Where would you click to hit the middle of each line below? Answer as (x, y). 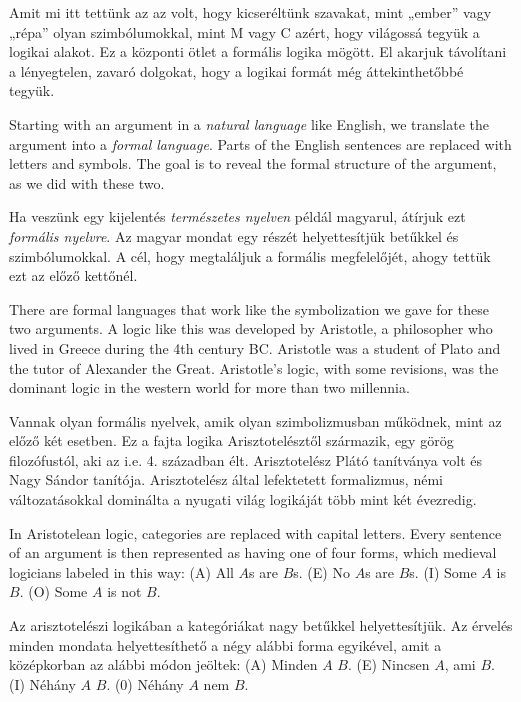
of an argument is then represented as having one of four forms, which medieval (253, 552)
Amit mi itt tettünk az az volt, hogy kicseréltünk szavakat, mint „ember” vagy (250, 12)
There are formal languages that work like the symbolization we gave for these (249, 308)
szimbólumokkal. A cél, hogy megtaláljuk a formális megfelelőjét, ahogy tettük (250, 255)
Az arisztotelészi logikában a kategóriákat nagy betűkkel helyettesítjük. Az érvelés (261, 625)
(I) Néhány (42, 683)
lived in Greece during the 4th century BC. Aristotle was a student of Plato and (255, 347)
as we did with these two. (87, 182)
